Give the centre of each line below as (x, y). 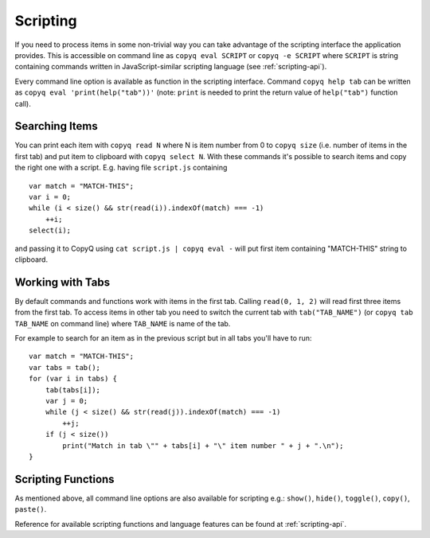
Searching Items (57, 126)
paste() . (31, 509)
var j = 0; (66, 401)
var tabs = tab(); (65, 367)
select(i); (50, 230)
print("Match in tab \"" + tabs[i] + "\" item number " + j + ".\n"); (203, 445)
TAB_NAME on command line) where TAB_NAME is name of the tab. (123, 323)
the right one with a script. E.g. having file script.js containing (121, 168)
